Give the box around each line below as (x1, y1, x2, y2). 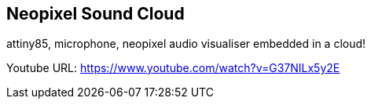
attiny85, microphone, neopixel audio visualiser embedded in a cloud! (6, 37, 366, 51)
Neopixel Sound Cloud (6, 4, 185, 24)
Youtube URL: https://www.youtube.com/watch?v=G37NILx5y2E (6, 61, 340, 75)
